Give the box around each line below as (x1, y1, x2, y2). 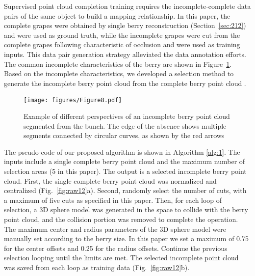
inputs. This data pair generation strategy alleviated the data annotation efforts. (4, 49, 247, 59)
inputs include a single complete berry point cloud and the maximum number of (4, 156, 245, 166)
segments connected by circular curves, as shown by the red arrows (24, 130, 225, 140)
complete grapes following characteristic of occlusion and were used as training (4, 39, 240, 50)
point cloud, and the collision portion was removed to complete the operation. (4, 214, 238, 224)
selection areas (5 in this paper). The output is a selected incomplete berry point (4, 166, 247, 176)
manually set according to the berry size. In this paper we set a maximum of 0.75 (4, 233, 249, 244)
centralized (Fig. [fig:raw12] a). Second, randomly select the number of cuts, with (4, 185, 247, 195)
